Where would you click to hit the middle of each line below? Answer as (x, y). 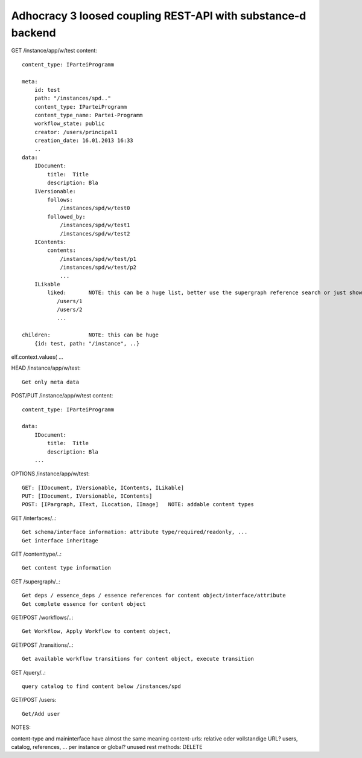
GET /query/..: (29, 672)
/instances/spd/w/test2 (95, 233)
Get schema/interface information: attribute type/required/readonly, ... (135, 532)
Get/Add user (41, 714)
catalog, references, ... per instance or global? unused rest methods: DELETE (107, 747)
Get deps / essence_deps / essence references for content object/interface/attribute (154, 596)
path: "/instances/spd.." (73, 98)
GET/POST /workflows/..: (42, 617)
